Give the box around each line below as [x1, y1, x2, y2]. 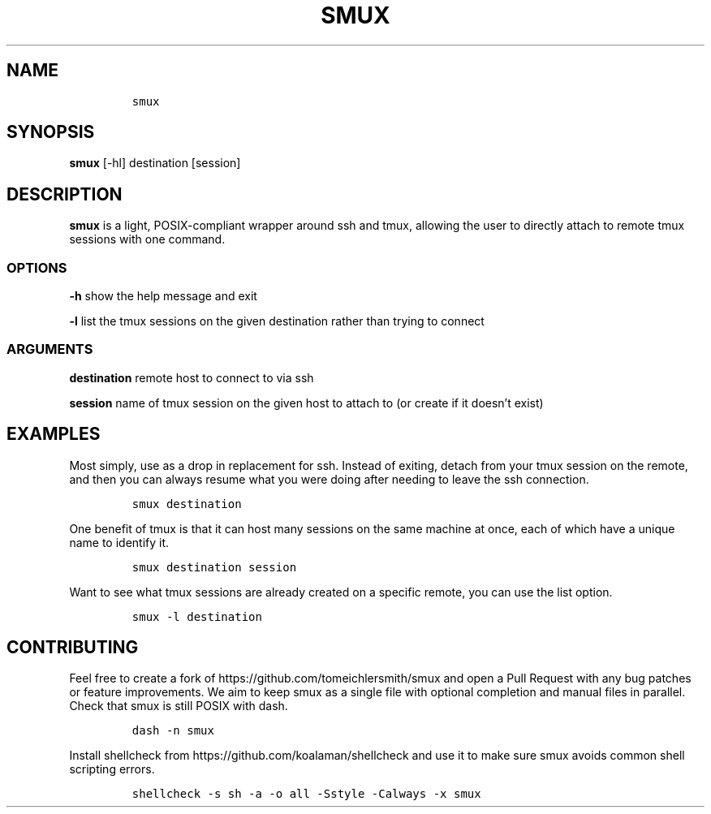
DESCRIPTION [6, 183, 123, 205]
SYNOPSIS [6, 122, 95, 143]
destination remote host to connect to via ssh [69, 370, 314, 385]
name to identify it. [69, 535, 170, 549]
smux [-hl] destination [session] [69, 156, 241, 170]
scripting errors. [69, 762, 155, 777]
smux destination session [131, 560, 297, 574]
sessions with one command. [69, 232, 226, 247]
